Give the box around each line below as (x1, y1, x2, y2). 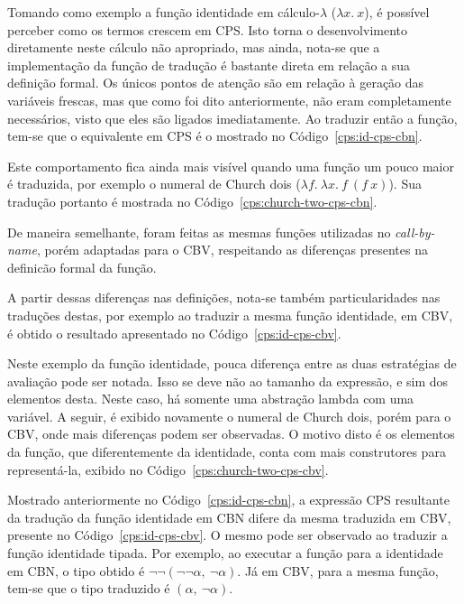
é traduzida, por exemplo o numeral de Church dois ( (7, 174, 301, 193)
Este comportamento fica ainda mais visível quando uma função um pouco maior (7, 156, 454, 175)
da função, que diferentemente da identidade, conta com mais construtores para (7, 442, 446, 461)
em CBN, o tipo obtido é (7, 561, 145, 580)
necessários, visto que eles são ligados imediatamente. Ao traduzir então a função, (7, 108, 458, 127)
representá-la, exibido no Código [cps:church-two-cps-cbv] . (7, 460, 329, 479)
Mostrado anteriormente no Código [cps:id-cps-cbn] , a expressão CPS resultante (7, 490, 450, 509)
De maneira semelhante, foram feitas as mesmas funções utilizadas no (7, 222, 391, 241)
